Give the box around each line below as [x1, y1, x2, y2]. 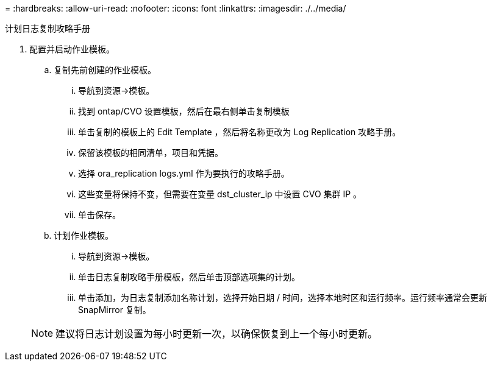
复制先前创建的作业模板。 [54, 65, 156, 75]
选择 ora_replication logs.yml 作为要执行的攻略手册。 [78, 168, 290, 178]
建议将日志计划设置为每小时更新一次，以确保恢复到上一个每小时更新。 [55, 328, 378, 340]
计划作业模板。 [54, 230, 113, 241]
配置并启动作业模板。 [29, 44, 115, 54]
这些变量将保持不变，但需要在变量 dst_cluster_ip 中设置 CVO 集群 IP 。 [78, 189, 362, 199]
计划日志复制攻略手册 [5, 23, 90, 33]
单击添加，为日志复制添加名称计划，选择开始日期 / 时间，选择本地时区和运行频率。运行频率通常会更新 [78, 292, 487, 303]
